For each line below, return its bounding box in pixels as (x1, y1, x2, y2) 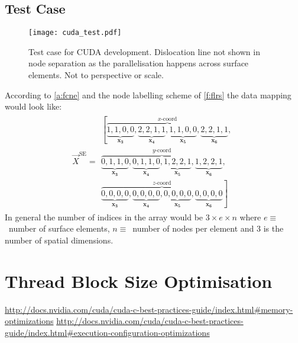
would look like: (5, 100, 62, 113)
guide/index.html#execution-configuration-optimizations (5, 326, 210, 338)
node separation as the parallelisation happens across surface (28, 57, 249, 69)
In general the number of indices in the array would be (5, 210, 203, 223)
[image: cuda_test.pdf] (28, 28, 122, 37)
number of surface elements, (8, 222, 110, 235)
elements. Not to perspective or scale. (28, 69, 164, 81)
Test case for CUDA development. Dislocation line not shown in (28, 45, 260, 57)
